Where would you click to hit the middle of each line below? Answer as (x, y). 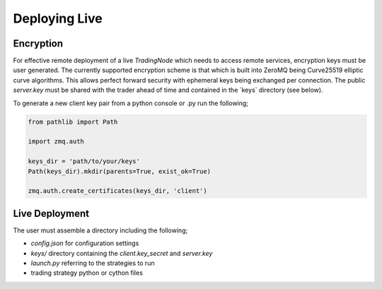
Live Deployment (51, 213)
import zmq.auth (56, 142)
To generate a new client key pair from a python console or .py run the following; (131, 103)
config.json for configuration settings (85, 243)
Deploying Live (58, 18)
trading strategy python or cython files (87, 273)
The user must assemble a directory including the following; (100, 230)
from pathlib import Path (73, 122)
